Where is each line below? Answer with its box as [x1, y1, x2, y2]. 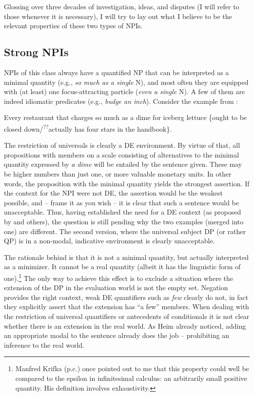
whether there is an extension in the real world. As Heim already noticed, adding [4, 320, 246, 331]
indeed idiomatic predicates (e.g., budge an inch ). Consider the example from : [4, 96, 238, 106]
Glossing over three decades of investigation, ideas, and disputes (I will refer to [4, 1, 239, 11]
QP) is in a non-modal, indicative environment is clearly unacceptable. [4, 236, 215, 246]
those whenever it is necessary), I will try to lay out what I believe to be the [4, 11, 232, 21]
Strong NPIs [4, 44, 69, 59]
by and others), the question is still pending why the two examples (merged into [4, 216, 244, 226]
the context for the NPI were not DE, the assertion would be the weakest [4, 188, 223, 198]
